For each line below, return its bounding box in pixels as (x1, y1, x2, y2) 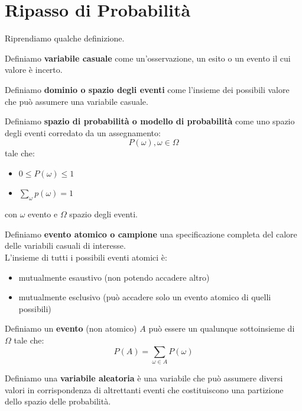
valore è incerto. (5, 63, 63, 76)
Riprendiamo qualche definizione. (5, 32, 125, 44)
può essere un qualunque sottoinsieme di (148, 322, 295, 335)
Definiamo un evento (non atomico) (5, 322, 137, 335)
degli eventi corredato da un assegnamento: (5, 126, 161, 139)
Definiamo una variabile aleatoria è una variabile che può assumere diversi (5, 371, 283, 384)
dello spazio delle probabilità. (5, 395, 111, 407)
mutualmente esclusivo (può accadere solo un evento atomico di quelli (18, 291, 271, 303)
